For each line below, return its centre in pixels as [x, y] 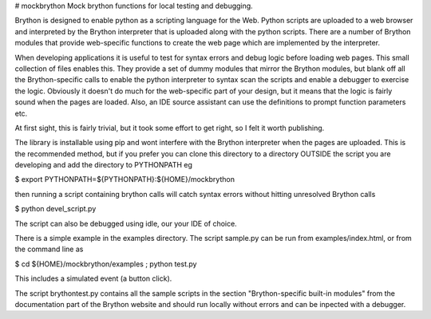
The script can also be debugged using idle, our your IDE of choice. [126, 223]
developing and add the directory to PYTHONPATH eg [104, 165]
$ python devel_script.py [55, 209]
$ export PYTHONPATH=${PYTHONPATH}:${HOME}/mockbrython [125, 179]
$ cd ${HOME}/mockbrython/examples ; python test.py [106, 264]
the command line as [49, 249]
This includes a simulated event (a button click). [93, 278]
